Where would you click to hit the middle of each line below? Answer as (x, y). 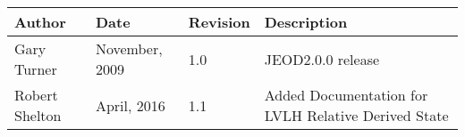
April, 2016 (130, 105)
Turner (36, 69)
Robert (36, 95)
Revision (219, 22)
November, (129, 48)
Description (306, 22)
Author (40, 22)
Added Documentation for (346, 95)
